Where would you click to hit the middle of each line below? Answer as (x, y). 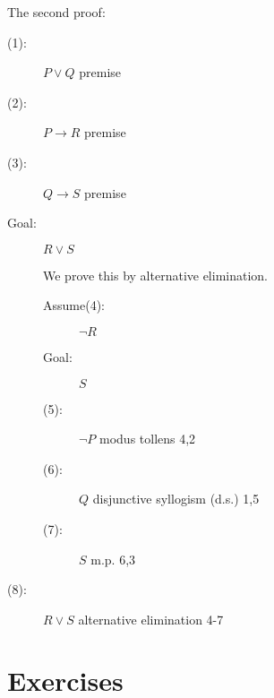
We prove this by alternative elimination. (156, 275)
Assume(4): (74, 305)
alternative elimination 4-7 (151, 619)
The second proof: (56, 12)
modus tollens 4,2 (148, 439)
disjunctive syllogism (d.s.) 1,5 (176, 499)
